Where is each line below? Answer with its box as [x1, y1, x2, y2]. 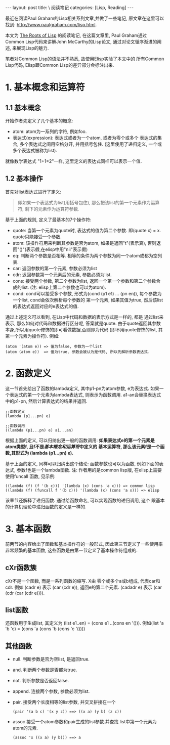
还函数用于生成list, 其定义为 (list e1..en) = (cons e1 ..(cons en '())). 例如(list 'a [5, 620, 164, 626]
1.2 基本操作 [5, 174, 43, 183]
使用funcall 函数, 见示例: [5, 473, 56, 479]
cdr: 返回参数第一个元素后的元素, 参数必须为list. [12, 272, 112, 278]
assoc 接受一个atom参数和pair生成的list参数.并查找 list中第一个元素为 [12, 719, 157, 725]
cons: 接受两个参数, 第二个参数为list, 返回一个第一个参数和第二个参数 [12, 278, 156, 284]
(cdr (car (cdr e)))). [5, 590, 45, 596]
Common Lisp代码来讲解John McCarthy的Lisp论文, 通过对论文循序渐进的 [5, 39, 157, 45]
